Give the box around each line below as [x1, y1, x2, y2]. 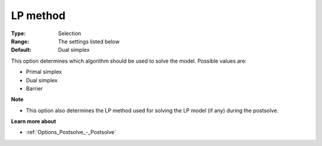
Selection [58, 30, 82, 37]
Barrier [26, 85, 43, 92]
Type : [11, 30, 26, 37]
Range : [11, 38, 29, 45]
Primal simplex [26, 69, 62, 76]
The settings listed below [58, 38, 120, 45]
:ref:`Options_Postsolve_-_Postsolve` [26, 129, 116, 136]
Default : [11, 46, 32, 54]
